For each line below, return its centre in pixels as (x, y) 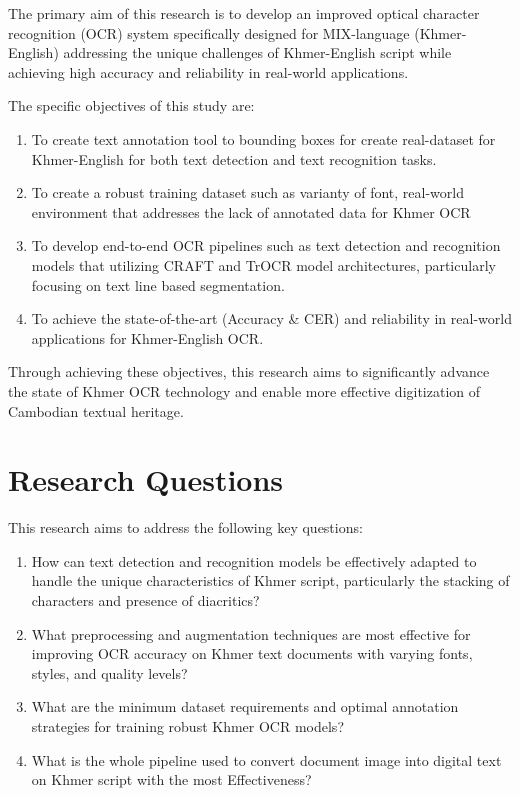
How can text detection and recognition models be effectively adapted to (254, 560)
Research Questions (146, 479)
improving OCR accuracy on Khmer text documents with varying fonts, (252, 653)
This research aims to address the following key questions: (185, 527)
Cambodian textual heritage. (96, 410)
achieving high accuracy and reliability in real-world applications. (208, 71)
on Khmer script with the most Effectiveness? (171, 779)
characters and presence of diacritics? (145, 600)
